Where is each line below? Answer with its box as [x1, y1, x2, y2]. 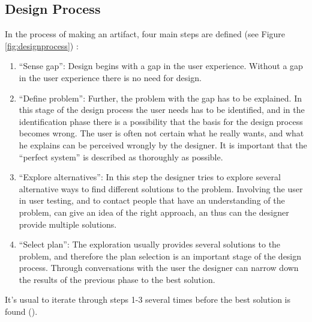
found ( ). [5, 305, 38, 318]
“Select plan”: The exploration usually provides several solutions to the [19, 238, 281, 251]
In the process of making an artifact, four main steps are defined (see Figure [5, 28, 286, 40]
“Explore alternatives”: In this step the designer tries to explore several [19, 171, 281, 183]
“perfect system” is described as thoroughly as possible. [19, 150, 223, 163]
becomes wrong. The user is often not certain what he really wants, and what [19, 127, 304, 139]
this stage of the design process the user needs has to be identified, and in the [19, 103, 305, 116]
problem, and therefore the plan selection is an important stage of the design [19, 249, 302, 262]
